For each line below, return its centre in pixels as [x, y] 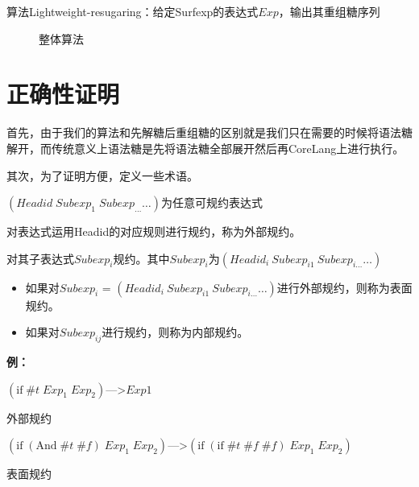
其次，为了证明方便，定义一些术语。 [102, 175]
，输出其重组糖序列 [329, 11]
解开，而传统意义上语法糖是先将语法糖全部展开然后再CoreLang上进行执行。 [205, 148]
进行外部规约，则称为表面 [344, 287]
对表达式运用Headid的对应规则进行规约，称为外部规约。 [154, 231]
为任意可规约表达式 [212, 202]
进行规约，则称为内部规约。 [175, 332]
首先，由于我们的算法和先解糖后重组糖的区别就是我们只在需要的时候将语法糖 [209, 132]
